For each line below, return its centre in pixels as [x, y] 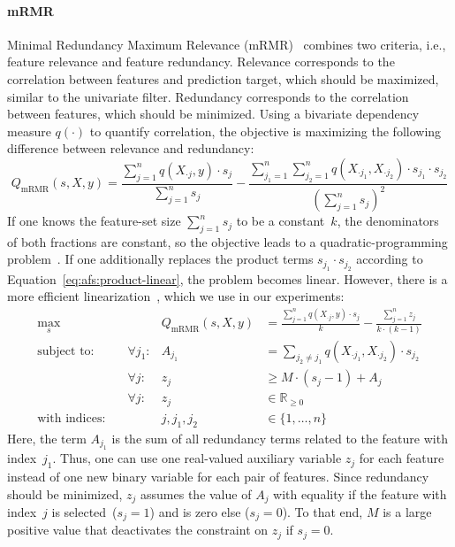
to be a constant [281, 221]
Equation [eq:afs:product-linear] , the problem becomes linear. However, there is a [227, 278]
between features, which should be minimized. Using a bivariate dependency [213, 114]
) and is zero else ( [200, 511]
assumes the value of [196, 493]
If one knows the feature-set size [94, 221]
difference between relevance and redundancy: [131, 148]
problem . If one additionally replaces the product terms [160, 259]
